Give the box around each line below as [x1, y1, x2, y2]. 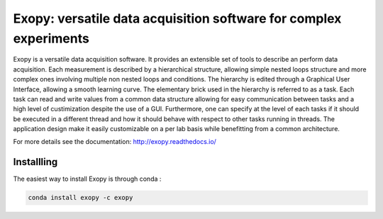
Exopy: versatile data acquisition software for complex [13, 11, 342, 26]
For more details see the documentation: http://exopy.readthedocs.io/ [13, 137, 216, 146]
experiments [13, 30, 90, 46]
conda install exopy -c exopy [28, 193, 133, 202]
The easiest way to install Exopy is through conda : [13, 174, 162, 184]
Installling [13, 156, 58, 168]
